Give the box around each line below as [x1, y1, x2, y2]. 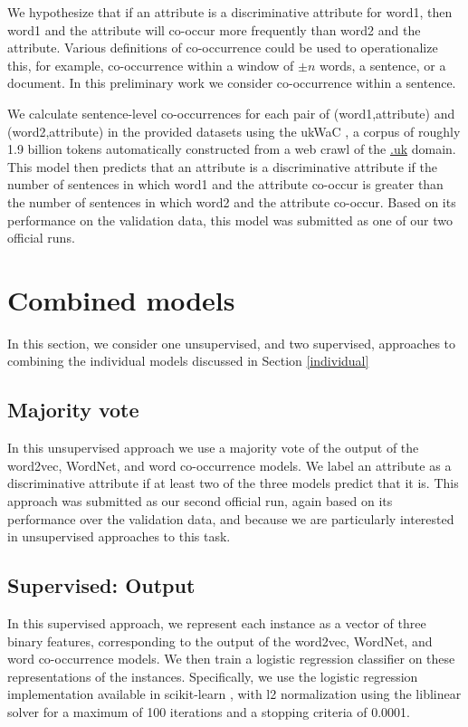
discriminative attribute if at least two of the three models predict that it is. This [7, 474, 459, 493]
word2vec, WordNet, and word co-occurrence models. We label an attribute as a [7, 455, 452, 474]
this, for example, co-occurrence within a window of [7, 55, 294, 74]
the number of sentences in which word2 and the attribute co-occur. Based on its [7, 192, 456, 211]
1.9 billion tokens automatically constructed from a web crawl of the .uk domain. [7, 139, 456, 158]
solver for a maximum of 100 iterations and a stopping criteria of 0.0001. [7, 702, 410, 721]
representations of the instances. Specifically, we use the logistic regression [7, 666, 418, 685]
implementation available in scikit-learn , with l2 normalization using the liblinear [7, 684, 462, 703]
